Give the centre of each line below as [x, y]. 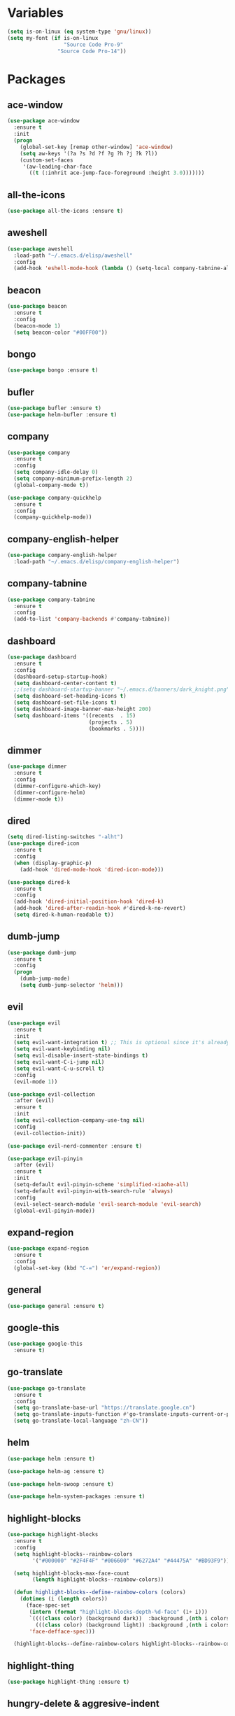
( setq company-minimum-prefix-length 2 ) [73, 479]
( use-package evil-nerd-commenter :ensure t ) [74, 1146]
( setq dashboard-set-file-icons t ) [65, 703]
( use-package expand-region [48, 1249]
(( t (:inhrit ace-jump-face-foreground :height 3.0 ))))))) [117, 173]
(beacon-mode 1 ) [37, 326]
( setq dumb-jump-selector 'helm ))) [72, 985]
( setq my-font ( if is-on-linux [53, 38]
